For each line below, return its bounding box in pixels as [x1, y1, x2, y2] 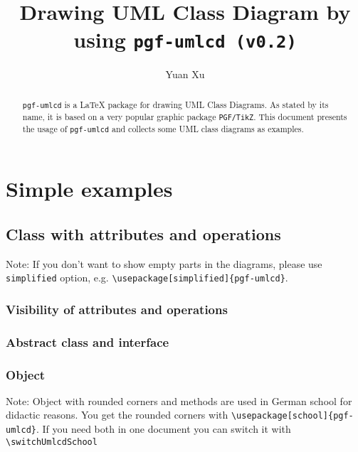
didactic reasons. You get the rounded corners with [6, 407, 228, 422]
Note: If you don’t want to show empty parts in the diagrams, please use [6, 256, 322, 271]
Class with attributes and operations [6, 222, 281, 244]
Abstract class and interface [6, 333, 169, 350]
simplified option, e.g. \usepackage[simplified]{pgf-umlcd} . [6, 270, 288, 285]
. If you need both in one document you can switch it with [36, 421, 291, 436]
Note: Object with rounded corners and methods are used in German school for [6, 393, 352, 408]
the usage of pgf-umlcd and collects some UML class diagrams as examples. [22, 123, 304, 135]
